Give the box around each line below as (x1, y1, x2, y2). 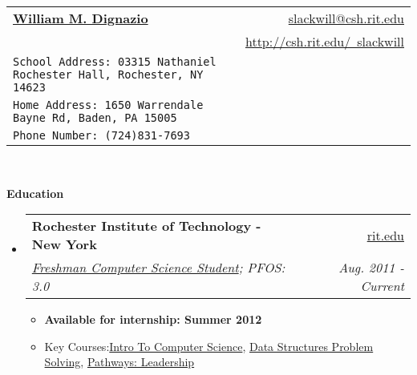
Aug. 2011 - (338, 258, 404, 277)
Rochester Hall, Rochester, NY (13, 68, 204, 81)
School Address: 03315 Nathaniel (13, 55, 217, 68)
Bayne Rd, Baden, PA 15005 (13, 111, 177, 124)
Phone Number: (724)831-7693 (13, 129, 190, 142)
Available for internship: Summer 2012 (44, 311, 262, 328)
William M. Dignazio (13, 9, 148, 27)
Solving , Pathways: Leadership (44, 353, 195, 370)
